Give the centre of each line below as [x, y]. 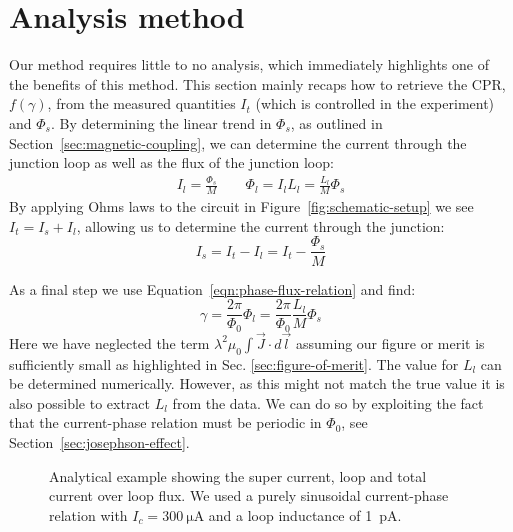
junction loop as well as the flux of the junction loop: [171, 162]
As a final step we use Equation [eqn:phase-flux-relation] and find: [212, 288]
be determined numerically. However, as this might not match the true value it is [257, 383]
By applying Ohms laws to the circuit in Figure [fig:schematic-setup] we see [241, 206]
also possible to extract [80, 402]
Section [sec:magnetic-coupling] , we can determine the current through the [238, 142]
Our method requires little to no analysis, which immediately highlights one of [249, 64]
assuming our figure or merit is [390, 342]
